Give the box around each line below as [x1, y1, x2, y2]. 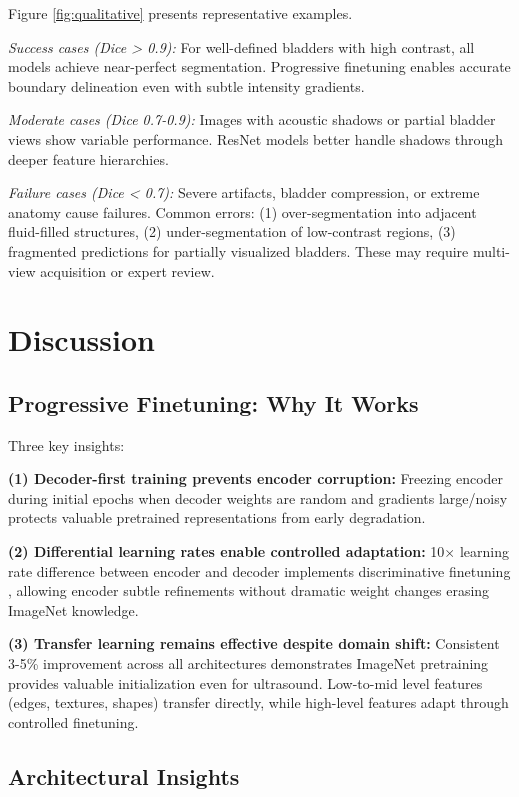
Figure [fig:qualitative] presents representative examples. [8, 3, 353, 23]
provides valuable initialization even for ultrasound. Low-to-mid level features [8, 672, 483, 693]
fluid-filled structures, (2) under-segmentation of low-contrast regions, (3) [8, 221, 456, 242]
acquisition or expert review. [40, 260, 215, 281]
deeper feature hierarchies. [8, 148, 169, 169]
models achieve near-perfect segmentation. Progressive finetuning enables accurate [8, 56, 511, 77]
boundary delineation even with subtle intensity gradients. [8, 75, 365, 96]
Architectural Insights [8, 760, 240, 791]
